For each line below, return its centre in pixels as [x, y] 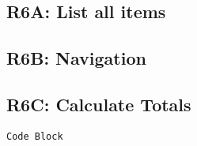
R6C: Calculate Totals [99, 104]
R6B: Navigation [76, 58]
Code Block [35, 136]
